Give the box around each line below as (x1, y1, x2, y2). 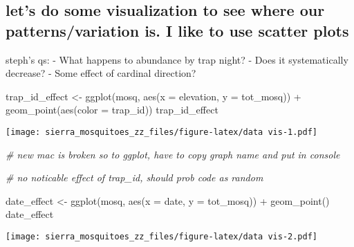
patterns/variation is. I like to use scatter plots (6, 19, 349, 41)
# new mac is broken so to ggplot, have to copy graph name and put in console (6, 147, 340, 161)
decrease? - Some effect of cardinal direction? (6, 66, 196, 80)
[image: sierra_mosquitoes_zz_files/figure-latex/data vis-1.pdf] (6, 127, 318, 137)
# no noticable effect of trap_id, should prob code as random (6, 170, 263, 185)
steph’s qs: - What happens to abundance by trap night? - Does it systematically (6, 52, 348, 66)
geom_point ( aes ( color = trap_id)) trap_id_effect (6, 102, 218, 117)
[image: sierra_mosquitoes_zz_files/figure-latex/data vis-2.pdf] (6, 232, 318, 241)
